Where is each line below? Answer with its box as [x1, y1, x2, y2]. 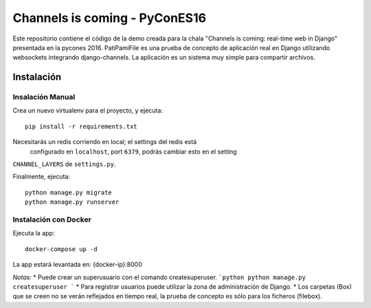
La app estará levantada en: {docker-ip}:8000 [12, 261, 142, 269]
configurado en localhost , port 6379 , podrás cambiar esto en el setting [30, 147, 237, 156]
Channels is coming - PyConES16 [12, 10, 206, 25]
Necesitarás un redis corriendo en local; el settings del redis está [12, 138, 197, 146]
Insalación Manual [12, 93, 76, 102]
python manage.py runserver [25, 198, 120, 206]
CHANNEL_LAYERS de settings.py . [12, 160, 116, 168]
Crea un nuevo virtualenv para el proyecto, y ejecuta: [12, 106, 163, 115]
